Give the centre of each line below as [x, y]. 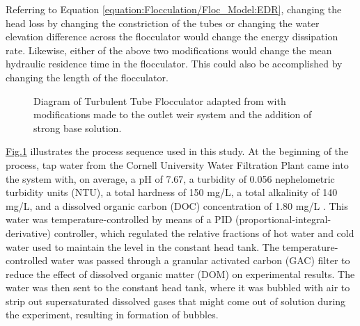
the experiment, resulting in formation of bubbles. [112, 315]
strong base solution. [78, 128]
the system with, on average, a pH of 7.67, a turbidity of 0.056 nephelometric [170, 178]
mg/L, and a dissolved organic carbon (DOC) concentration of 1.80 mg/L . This [177, 205]
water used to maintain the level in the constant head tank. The [142, 246]
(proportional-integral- [283, 219]
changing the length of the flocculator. [87, 77]
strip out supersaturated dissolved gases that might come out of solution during [176, 301]
